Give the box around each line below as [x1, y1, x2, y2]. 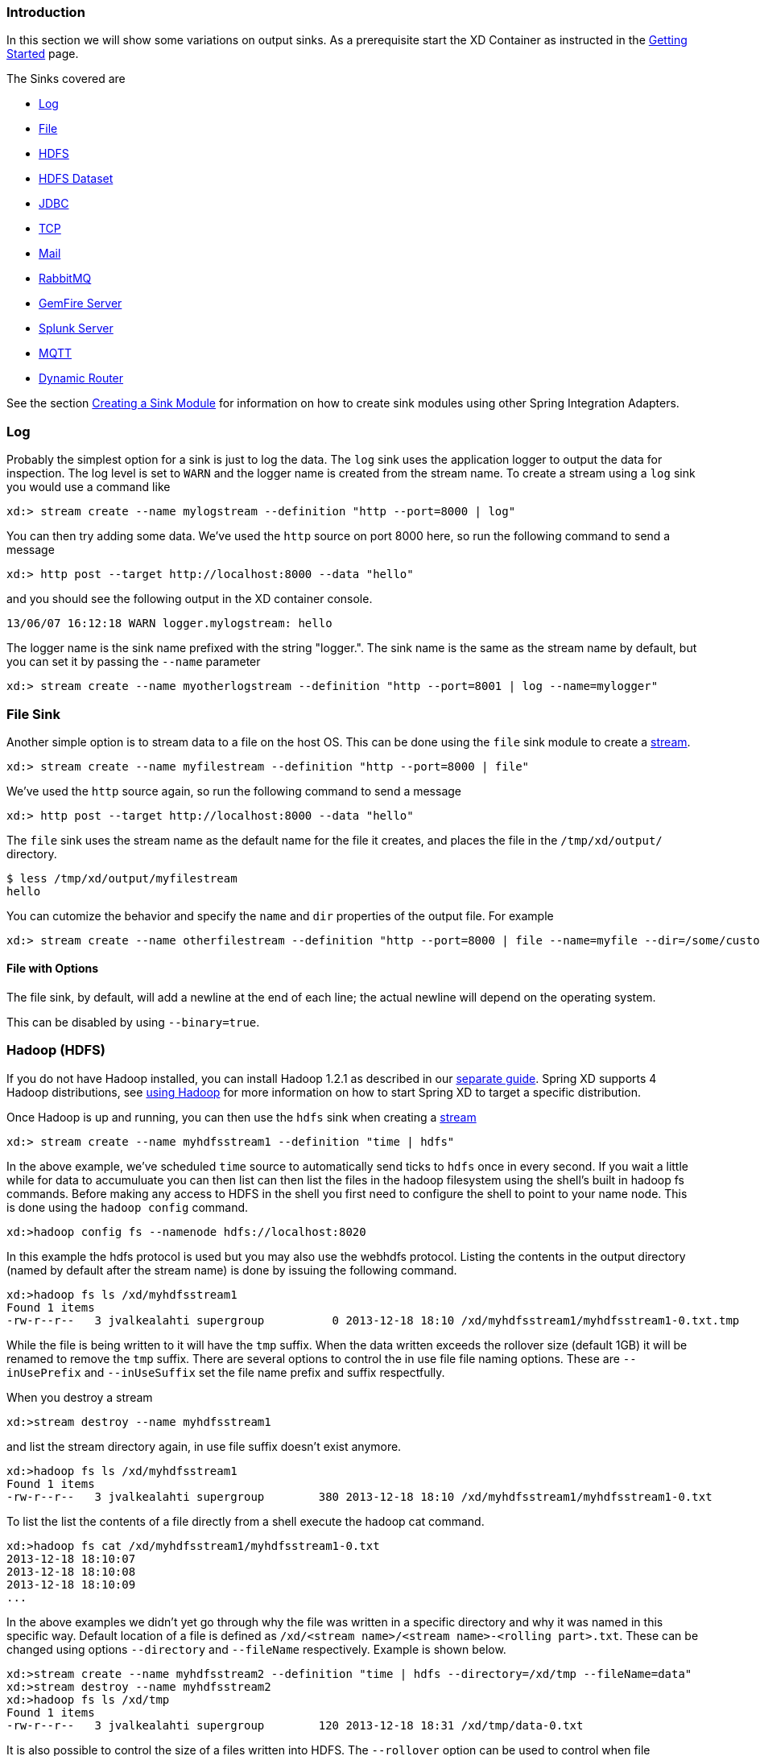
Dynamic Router [39, 371, 124, 386]
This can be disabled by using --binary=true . [6, 1015, 260, 1030]
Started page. [6, 47, 79, 61]
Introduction [6, 4, 85, 20]
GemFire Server [39, 296, 122, 311]
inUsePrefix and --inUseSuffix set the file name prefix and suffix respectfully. [6, 1365, 445, 1379]
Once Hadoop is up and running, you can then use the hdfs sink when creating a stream [6, 1109, 477, 1124]
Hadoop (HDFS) [6, 1042, 105, 1059]
